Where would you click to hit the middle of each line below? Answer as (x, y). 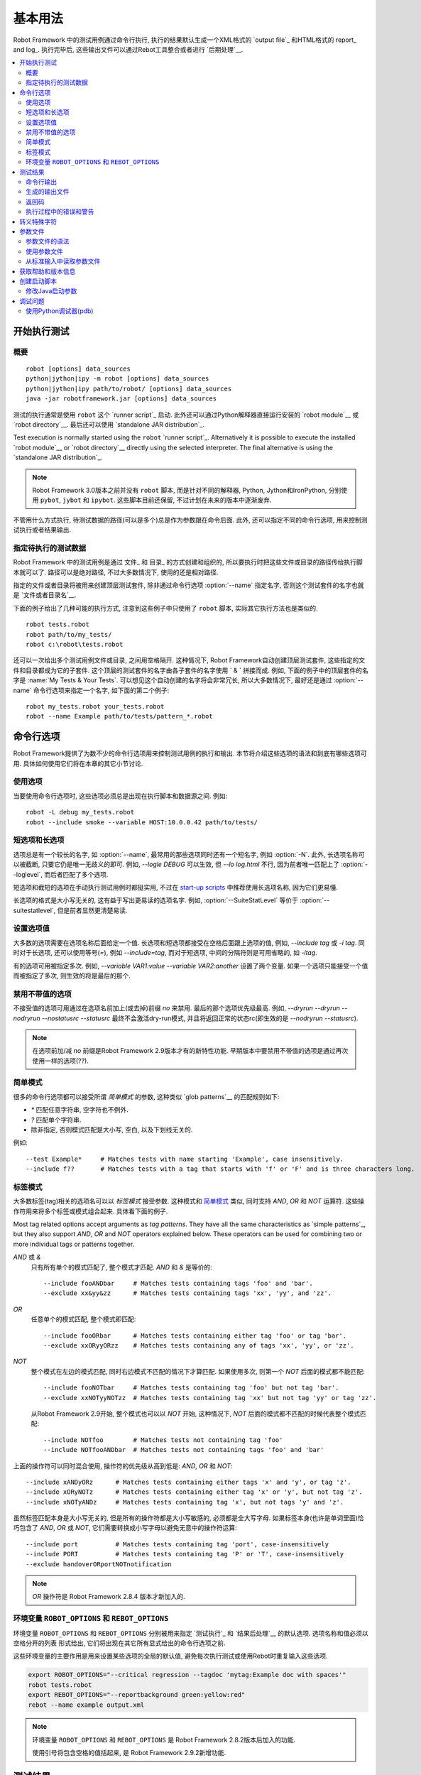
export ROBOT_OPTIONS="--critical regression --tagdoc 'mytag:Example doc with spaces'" (187, 1675)
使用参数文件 (44, 251)
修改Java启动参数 (51, 291)
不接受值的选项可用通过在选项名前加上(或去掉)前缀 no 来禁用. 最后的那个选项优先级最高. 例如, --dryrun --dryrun (177, 1008)
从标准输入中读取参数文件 (63, 261)
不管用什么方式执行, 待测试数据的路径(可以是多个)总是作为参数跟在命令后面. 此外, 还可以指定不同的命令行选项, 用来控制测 (191, 520)
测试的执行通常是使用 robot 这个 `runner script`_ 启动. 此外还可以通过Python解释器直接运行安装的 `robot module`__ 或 (186, 415)
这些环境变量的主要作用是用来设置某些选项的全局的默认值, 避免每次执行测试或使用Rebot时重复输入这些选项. (170, 1656)
